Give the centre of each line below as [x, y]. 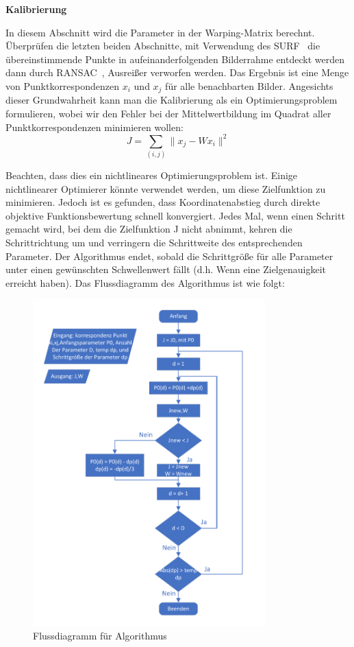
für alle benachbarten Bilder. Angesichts [249, 85]
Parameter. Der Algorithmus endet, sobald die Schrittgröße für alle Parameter [169, 256]
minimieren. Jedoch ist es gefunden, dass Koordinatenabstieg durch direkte [163, 202]
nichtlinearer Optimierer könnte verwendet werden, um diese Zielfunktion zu [166, 188]
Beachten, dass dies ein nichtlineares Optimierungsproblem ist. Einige [152, 175]
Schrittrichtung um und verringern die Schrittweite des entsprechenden [154, 242]
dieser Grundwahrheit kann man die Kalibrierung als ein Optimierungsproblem [172, 100]
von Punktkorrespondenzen [63, 85]
